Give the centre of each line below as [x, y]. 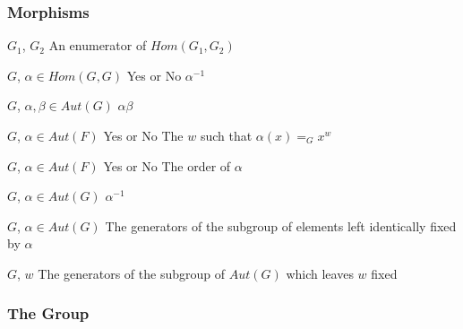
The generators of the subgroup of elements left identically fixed [281, 225]
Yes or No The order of [167, 165]
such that [226, 135]
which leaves [320, 273]
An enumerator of [98, 45]
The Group [48, 313]
